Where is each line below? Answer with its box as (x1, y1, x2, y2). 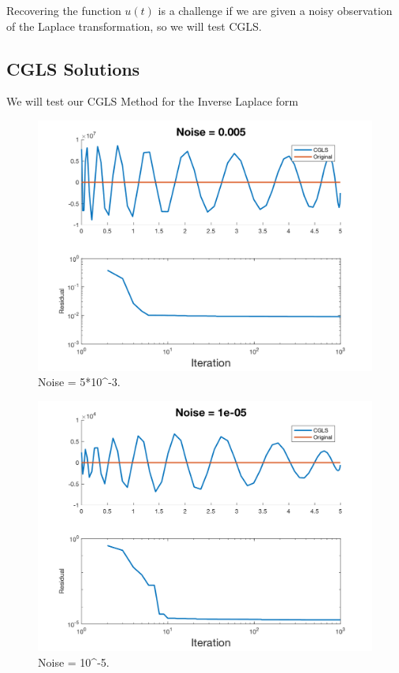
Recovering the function (6, 2, 121, 18)
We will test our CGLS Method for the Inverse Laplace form (6, 93, 299, 110)
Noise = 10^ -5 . (38, 653, 110, 670)
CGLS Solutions (6, 56, 140, 80)
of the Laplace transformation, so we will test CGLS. (6, 17, 262, 34)
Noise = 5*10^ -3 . (38, 374, 121, 390)
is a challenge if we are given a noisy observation (158, 2, 393, 18)
